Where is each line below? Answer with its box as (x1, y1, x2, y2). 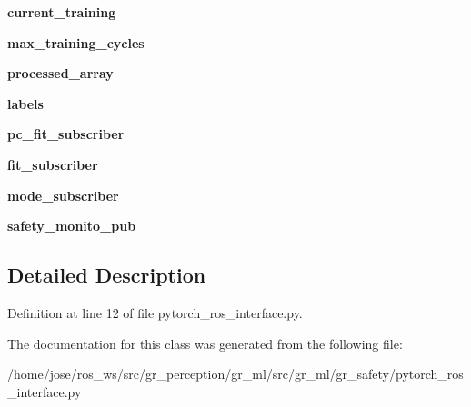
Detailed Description (7, 261, 206, 289)
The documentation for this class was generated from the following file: (7, 333, 403, 352)
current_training (7, 3, 116, 21)
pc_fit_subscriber (7, 124, 125, 144)
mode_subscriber (7, 185, 119, 204)
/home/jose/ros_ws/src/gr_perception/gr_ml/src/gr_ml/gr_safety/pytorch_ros (7, 364, 464, 383)
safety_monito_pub (7, 216, 136, 235)
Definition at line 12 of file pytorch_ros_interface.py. (7, 303, 303, 322)
